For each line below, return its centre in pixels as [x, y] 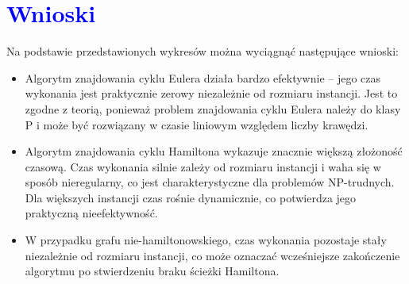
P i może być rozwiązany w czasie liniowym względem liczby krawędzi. [197, 124]
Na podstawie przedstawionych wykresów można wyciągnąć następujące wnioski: [203, 51]
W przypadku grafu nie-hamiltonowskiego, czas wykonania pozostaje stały [206, 240]
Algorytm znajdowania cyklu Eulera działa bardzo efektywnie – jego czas [203, 77]
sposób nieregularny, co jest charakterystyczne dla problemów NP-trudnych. [210, 182]
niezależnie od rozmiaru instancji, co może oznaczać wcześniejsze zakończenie [212, 255]
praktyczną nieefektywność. [91, 213]
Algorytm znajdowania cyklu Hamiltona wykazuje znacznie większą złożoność [214, 151]
